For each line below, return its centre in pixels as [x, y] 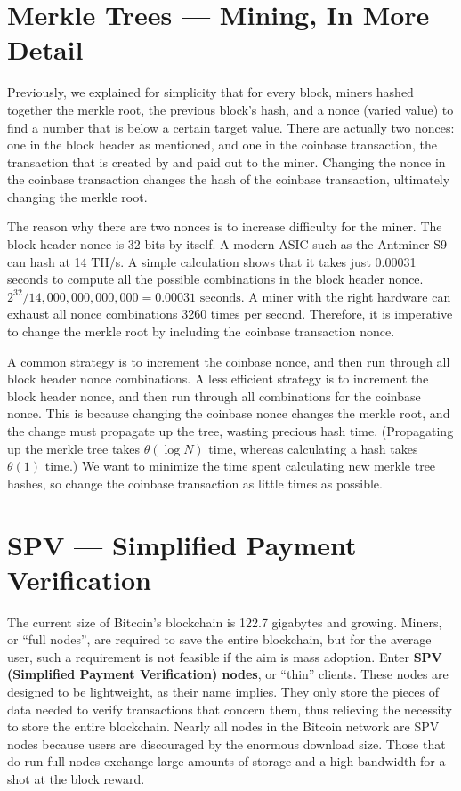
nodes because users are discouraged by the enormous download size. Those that [226, 743]
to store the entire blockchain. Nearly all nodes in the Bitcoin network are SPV [223, 726]
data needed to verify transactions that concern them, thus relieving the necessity [230, 709]
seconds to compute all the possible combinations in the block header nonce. [215, 279]
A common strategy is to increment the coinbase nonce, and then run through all [229, 361]
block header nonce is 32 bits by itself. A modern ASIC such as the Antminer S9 [227, 244]
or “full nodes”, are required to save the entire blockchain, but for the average [219, 639]
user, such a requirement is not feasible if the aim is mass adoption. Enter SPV [225, 656]
